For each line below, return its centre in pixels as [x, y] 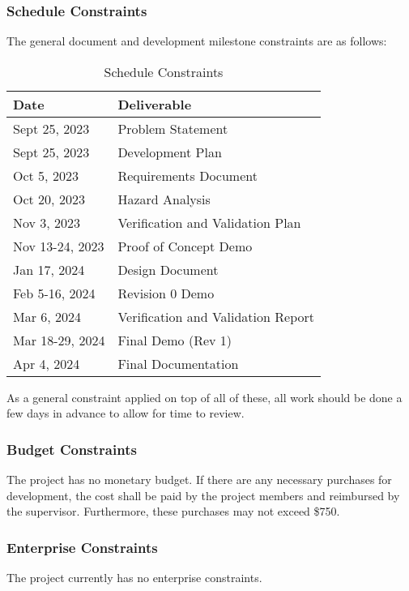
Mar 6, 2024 [47, 316]
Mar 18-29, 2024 [59, 340]
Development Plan [170, 152]
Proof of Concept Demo [185, 246]
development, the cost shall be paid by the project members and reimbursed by [203, 495]
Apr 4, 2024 [47, 363]
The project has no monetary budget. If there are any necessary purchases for [199, 480]
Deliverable [155, 104]
